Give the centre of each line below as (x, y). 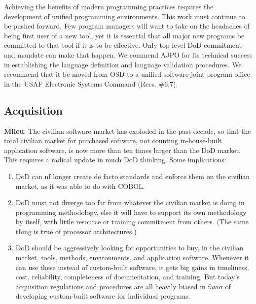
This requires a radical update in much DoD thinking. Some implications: (115, 160)
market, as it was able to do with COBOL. (80, 186)
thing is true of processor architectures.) (76, 231)
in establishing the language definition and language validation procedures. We (123, 64)
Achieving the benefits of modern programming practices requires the (109, 6)
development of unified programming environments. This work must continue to (125, 16)
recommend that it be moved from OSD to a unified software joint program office (127, 74)
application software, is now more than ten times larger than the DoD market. (122, 150)
